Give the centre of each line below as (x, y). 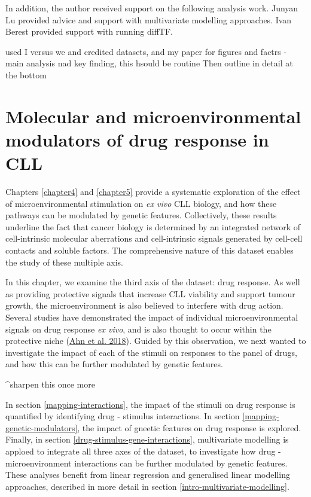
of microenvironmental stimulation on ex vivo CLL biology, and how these (141, 203)
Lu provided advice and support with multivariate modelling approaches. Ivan (149, 19)
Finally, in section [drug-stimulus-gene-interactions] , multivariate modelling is (147, 439)
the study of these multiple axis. (65, 262)
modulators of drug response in (137, 139)
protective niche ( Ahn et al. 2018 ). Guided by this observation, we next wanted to (156, 341)
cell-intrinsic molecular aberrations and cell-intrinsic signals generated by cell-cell (154, 238)
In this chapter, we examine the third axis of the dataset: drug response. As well (153, 282)
